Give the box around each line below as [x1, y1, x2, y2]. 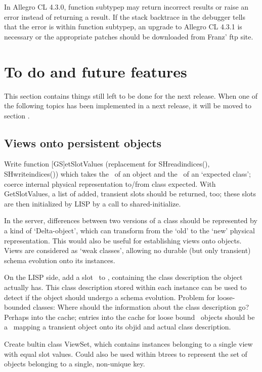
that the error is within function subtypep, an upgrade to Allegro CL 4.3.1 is [4, 21, 242, 32]
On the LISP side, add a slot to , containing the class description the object [4, 272, 243, 282]
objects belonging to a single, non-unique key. [4, 358, 145, 369]
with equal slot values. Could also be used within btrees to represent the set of [4, 348, 247, 359]
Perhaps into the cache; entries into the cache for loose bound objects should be [4, 311, 255, 322]
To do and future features [4, 61, 187, 81]
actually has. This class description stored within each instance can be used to [4, 282, 247, 293]
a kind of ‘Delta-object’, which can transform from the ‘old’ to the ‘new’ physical [4, 225, 255, 236]
